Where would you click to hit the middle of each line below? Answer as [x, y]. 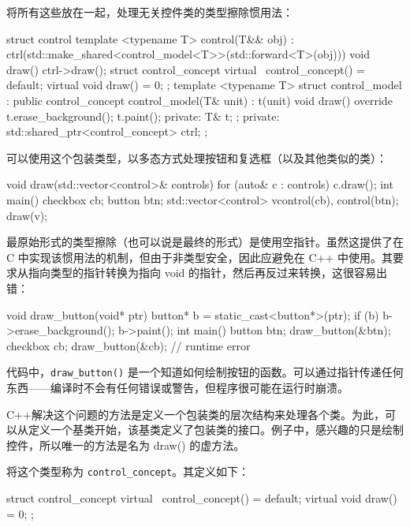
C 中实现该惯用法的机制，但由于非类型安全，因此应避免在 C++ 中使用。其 [199, 257]
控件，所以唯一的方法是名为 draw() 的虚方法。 [126, 445]
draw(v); [27, 215]
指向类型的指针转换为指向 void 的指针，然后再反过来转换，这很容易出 [207, 273]
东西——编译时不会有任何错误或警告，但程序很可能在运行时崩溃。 [177, 387]
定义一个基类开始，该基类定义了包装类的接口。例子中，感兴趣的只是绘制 [216, 430]
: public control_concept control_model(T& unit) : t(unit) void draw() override [199, 100]
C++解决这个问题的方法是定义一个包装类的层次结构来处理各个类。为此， [196, 414]
